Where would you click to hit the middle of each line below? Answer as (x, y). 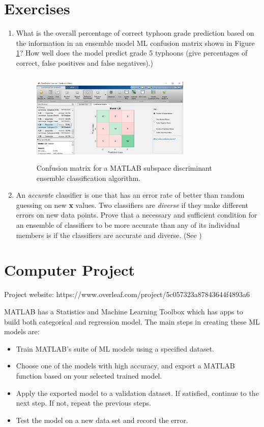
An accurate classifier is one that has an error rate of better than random (130, 195)
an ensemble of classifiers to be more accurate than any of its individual (128, 225)
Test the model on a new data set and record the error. (102, 420)
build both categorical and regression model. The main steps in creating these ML (132, 321)
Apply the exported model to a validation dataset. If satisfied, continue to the (137, 393)
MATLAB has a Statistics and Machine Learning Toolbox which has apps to (124, 311)
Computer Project (69, 270)
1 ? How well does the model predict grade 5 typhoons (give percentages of (132, 53)
